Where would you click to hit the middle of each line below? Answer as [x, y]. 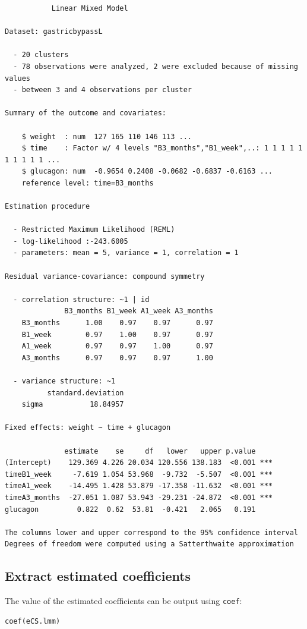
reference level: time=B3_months [88, 183]
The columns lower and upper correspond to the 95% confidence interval [151, 532]
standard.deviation [86, 393]
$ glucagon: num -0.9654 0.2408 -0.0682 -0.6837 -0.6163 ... [147, 172]
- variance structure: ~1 [64, 381]
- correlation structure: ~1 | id [81, 299]
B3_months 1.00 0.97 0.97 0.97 [117, 323]
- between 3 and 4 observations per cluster [102, 90]
